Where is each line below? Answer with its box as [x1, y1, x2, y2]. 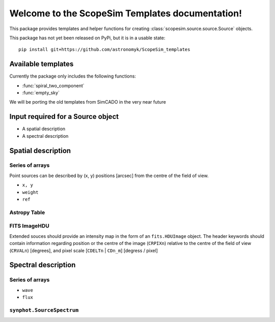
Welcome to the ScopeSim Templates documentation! [9, 8, 242, 19]
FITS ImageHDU [9, 222, 49, 230]
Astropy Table [9, 209, 45, 216]
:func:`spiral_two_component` [22, 82, 85, 89]
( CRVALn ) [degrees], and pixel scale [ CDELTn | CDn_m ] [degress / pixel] [9, 247, 158, 254]
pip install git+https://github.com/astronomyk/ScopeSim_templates [18, 46, 190, 53]
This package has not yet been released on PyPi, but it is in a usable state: [9, 35, 166, 41]
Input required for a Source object [9, 112, 119, 121]
